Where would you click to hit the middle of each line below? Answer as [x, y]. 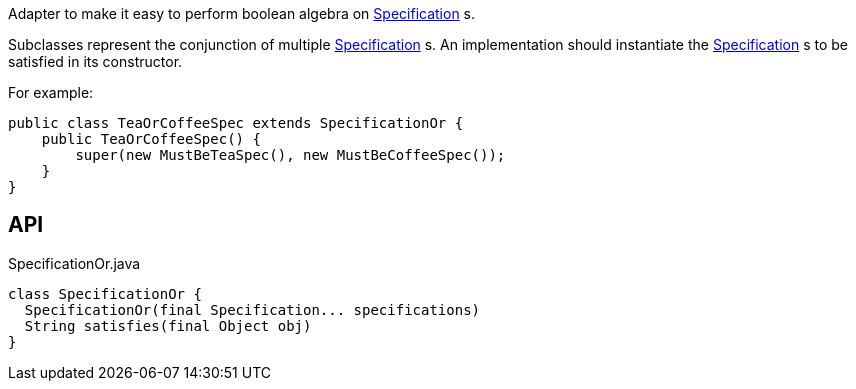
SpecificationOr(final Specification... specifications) [252, 309]
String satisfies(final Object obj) [168, 325]
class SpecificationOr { [105, 293]
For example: [51, 92]
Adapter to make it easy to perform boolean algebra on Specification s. [242, 13]
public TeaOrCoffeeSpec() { [151, 139]
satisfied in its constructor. [95, 61]
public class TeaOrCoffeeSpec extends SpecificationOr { [236, 123]
